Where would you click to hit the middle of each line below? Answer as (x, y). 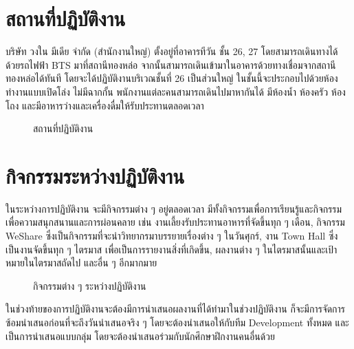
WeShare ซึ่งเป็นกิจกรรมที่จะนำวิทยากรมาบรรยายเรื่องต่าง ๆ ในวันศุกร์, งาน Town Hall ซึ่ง (172, 235)
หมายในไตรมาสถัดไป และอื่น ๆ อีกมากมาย (81, 263)
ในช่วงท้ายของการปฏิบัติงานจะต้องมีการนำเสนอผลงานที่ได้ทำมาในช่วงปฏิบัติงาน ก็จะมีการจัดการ (176, 309)
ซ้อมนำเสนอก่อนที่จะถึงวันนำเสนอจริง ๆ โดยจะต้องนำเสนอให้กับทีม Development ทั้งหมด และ (177, 322)
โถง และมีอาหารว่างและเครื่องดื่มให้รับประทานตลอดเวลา (105, 105)
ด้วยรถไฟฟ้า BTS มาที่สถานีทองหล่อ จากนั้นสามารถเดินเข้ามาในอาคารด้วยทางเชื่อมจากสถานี (171, 64)
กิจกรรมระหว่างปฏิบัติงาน (95, 175)
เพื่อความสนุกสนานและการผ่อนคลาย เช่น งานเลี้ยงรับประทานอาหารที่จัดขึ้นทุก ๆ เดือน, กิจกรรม (175, 222)
